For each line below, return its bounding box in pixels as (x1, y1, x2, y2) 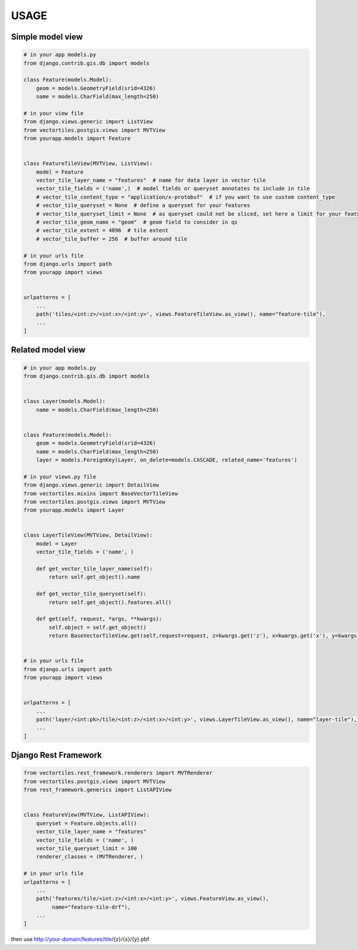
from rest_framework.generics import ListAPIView (23, 787, 172, 793)
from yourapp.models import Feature (23, 135, 131, 142)
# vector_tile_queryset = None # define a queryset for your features (36, 202, 251, 209)
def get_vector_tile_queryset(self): (36, 590, 147, 598)
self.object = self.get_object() (48, 624, 147, 631)
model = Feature (36, 168, 84, 175)
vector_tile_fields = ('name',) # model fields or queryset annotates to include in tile (36, 185, 310, 192)
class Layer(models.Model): (23, 398, 106, 405)
